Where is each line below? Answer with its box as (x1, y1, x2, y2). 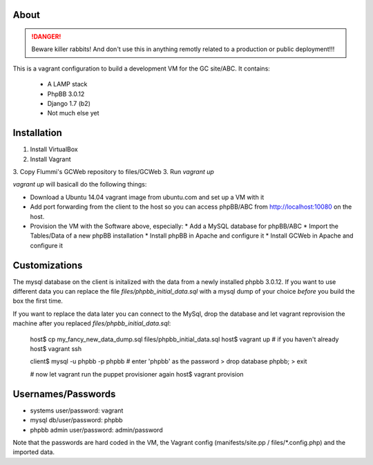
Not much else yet (47, 109, 99, 117)
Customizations (12, 259, 83, 271)
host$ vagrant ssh (30, 345, 82, 353)
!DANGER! (31, 32, 61, 41)
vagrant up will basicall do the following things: (12, 180, 147, 189)
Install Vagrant (30, 155, 72, 163)
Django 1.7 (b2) (47, 99, 91, 107)
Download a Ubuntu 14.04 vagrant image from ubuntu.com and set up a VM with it (30, 193, 265, 201)
